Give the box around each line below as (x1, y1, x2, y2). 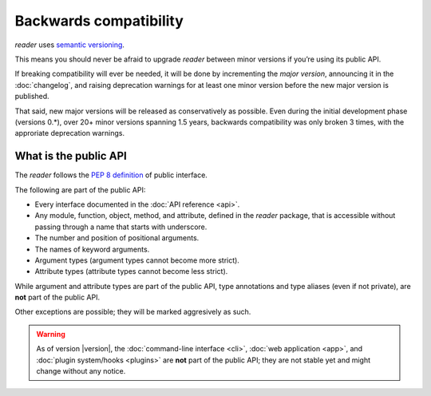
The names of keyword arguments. (34, 244, 150, 254)
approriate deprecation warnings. (14, 129, 125, 138)
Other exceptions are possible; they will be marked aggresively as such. (14, 307, 251, 317)
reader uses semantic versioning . (14, 40, 125, 49)
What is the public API (14, 149, 127, 163)
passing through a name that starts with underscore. (34, 222, 208, 232)
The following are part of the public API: (14, 184, 146, 195)
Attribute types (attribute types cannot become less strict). (34, 267, 228, 276)
